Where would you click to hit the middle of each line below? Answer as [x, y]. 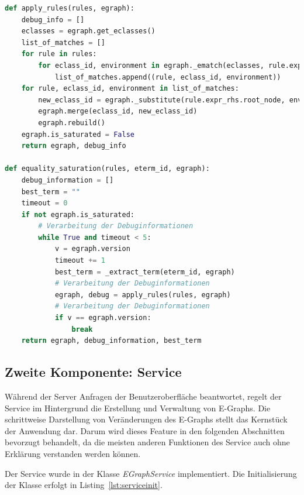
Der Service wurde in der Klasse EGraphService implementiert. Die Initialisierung [151, 473]
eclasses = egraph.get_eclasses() [88, 31]
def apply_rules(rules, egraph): [70, 8]
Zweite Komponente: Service [93, 372]
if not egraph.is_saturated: [78, 214]
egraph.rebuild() [72, 123]
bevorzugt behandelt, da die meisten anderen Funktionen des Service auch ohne [147, 442]
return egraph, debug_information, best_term [111, 341]
